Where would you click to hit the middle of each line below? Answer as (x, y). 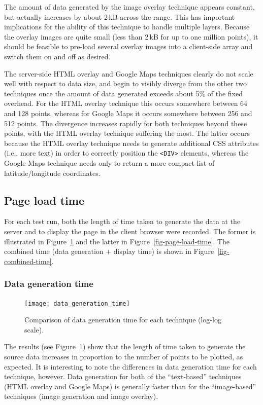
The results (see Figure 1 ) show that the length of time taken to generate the (125, 346)
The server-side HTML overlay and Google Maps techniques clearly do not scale (129, 73)
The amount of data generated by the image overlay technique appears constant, (129, 7)
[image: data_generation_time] (77, 303)
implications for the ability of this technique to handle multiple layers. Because (127, 27)
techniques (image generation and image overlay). (81, 396)
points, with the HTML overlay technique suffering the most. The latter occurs (127, 133)
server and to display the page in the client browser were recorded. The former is (130, 231)
